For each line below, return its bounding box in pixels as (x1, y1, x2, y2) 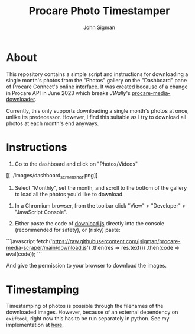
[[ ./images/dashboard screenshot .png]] (6, 171, 98, 180)
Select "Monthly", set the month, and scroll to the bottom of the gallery (14, 185, 187, 192)
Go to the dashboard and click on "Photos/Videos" (14, 160, 138, 167)
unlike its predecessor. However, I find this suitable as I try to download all (6, 113, 187, 120)
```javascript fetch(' (6, 238, 53, 245)
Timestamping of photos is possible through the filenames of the (6, 303, 164, 310)
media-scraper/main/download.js (6, 244, 87, 252)
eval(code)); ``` (6, 250, 43, 257)
